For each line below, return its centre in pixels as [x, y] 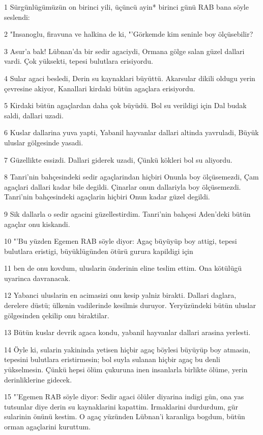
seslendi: [17, 17]
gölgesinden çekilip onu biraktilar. [57, 315]
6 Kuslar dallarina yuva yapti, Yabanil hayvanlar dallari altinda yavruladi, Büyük [131, 132]
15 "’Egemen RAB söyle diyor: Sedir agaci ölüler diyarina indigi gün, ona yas [124, 396]
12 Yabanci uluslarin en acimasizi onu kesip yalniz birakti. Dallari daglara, [120, 295]
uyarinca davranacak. [37, 278]
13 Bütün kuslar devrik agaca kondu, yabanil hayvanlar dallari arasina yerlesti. [127, 332]
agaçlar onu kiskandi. [37, 224]
